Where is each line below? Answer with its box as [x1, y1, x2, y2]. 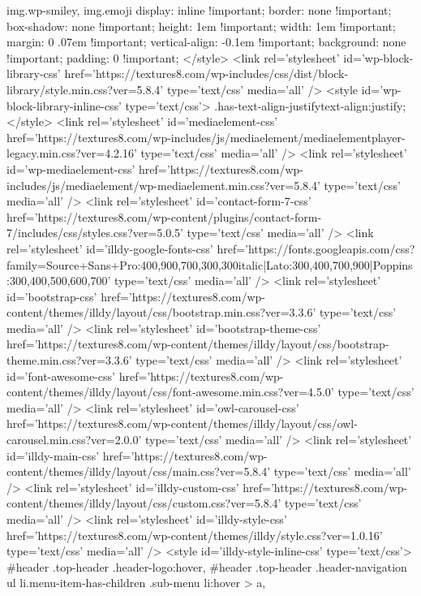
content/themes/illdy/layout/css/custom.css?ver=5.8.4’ [6, 495, 281, 512]
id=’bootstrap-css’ [6, 287, 97, 304]
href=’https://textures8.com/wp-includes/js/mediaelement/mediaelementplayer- [6, 128, 406, 145]
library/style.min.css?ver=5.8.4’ [6, 80, 164, 97]
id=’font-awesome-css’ [6, 367, 115, 384]
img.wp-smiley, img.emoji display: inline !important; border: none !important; [6, 2, 392, 18]
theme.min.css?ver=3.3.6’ [6, 352, 132, 369]
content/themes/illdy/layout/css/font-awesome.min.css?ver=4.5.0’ [6, 383, 334, 400]
